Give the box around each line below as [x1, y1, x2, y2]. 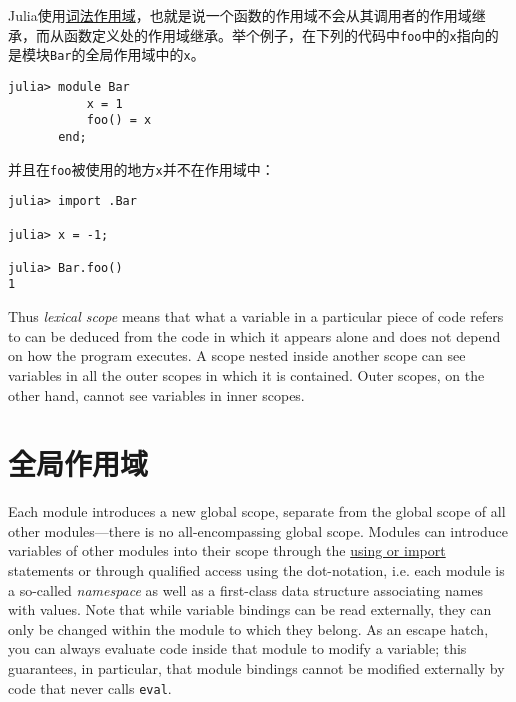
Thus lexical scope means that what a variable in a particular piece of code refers [8, 306, 504, 327]
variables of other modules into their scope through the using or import [8, 540, 446, 561]
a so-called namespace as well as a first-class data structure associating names [8, 579, 484, 600]
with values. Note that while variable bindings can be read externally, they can [8, 599, 492, 620]
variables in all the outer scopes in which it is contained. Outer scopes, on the [8, 364, 485, 385]
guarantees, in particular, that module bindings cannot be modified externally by [8, 657, 505, 678]
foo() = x [86, 113, 152, 128]
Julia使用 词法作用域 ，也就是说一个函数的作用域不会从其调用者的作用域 [8, 5, 472, 25]
